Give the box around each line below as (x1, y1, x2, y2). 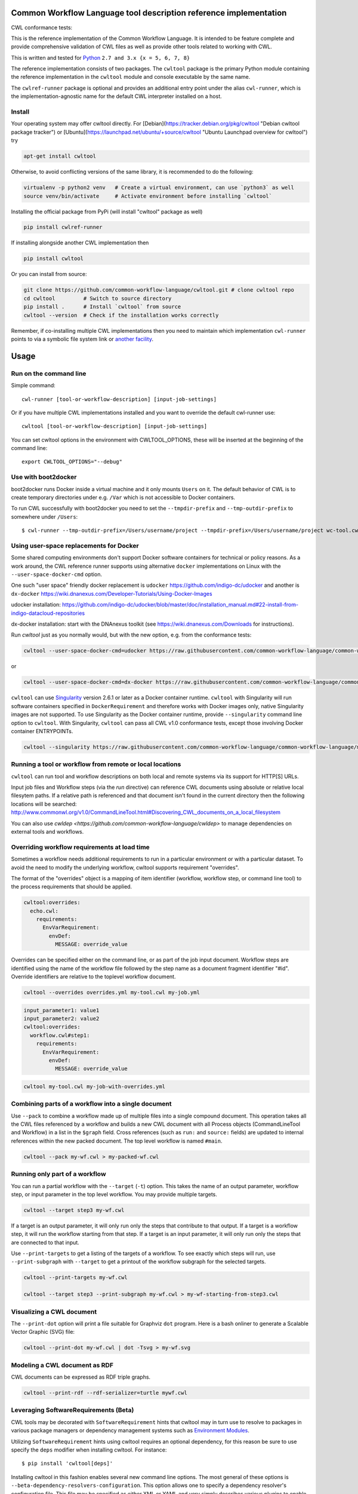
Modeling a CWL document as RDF (11, 1361, 113, 1369)
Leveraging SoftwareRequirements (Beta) (11, 1406, 134, 1415)
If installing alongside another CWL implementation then (11, 239, 149, 246)
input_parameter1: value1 (23, 1007, 100, 1014)
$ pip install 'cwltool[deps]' (21, 1460, 113, 1467)
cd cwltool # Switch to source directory (23, 295, 172, 302)
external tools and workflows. (11, 828, 84, 835)
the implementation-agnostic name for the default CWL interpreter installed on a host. (11, 93, 222, 100)
